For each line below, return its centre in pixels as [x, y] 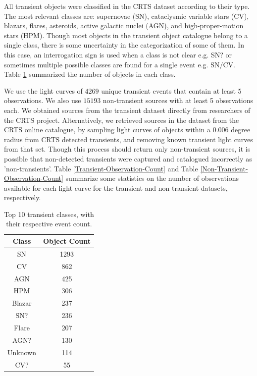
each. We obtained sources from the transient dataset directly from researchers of [127, 110]
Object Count [67, 241]
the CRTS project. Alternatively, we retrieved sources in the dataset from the [122, 120]
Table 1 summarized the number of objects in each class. [90, 74]
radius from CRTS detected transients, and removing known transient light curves [128, 139]
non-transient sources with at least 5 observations [178, 100]
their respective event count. [49, 224]
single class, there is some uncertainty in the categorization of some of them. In [124, 45]
